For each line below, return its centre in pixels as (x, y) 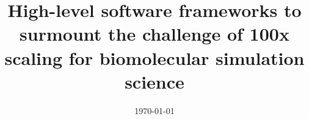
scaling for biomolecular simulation (154, 57)
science (154, 81)
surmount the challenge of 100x (154, 34)
